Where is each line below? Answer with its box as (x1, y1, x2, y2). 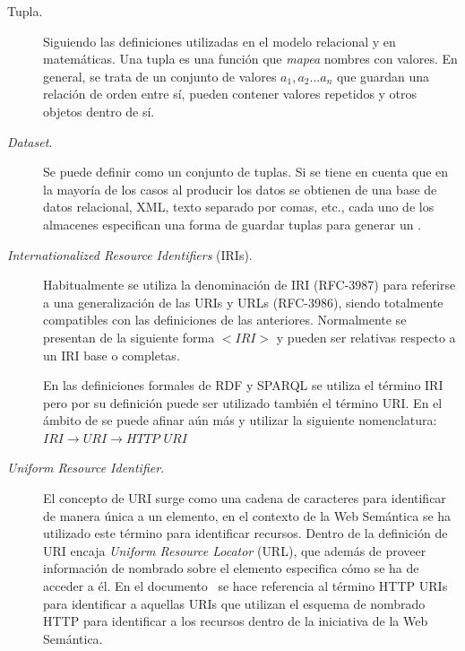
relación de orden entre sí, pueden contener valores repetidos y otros (43, 84, 418, 103)
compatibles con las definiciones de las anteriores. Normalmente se (43, 310, 407, 329)
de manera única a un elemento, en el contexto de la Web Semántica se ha (43, 506, 452, 525)
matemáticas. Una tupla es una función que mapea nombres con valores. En (43, 49, 458, 68)
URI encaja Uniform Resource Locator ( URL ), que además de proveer (43, 541, 426, 560)
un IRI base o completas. (43, 345, 180, 364)
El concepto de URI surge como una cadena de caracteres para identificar (43, 489, 446, 508)
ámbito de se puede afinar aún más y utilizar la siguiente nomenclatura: (43, 411, 437, 430)
